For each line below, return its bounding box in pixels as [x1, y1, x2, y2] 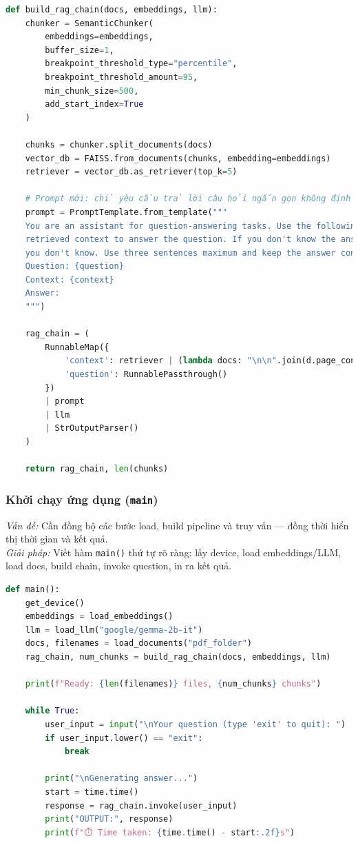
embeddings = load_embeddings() [25, 611, 173, 622]
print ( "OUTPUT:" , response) [45, 814, 173, 824]
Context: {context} [25, 274, 114, 285]
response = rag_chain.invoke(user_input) [45, 800, 238, 811]
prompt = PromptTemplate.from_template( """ [25, 207, 228, 217]
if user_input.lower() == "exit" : [45, 733, 203, 743]
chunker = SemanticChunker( [25, 18, 154, 28]
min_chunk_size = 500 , [45, 85, 139, 96]
